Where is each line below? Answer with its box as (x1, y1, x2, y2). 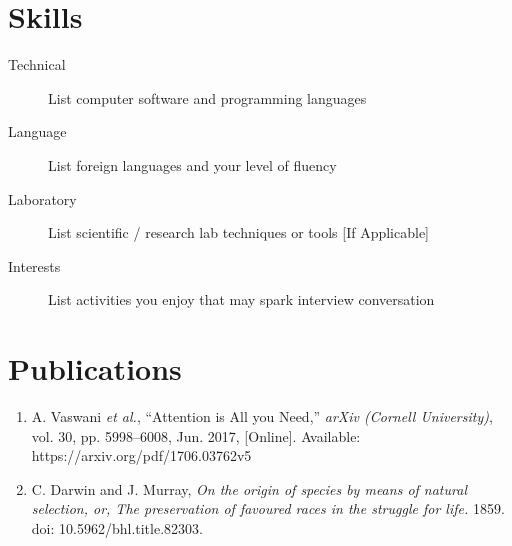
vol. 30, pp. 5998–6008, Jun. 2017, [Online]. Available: (31, 425, 361, 446)
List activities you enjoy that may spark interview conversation (48, 289, 435, 310)
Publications (8, 348, 182, 389)
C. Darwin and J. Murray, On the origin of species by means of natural (31, 478, 467, 499)
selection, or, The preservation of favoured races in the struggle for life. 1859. (31, 498, 505, 519)
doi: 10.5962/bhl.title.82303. (31, 517, 203, 538)
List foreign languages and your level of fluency (48, 154, 337, 175)
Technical (8, 54, 66, 75)
